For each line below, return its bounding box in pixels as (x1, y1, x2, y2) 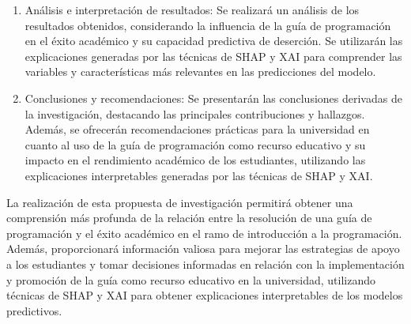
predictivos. (6, 302, 62, 318)
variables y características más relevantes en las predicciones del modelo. (25, 63, 376, 80)
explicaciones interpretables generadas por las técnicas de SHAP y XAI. (25, 167, 373, 183)
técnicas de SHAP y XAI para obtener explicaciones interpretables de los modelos (6, 287, 403, 303)
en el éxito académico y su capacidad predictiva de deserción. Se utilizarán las (25, 32, 403, 49)
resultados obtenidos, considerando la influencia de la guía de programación (25, 17, 391, 33)
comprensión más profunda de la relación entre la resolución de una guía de (6, 209, 372, 226)
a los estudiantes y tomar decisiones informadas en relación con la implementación (6, 255, 405, 272)
